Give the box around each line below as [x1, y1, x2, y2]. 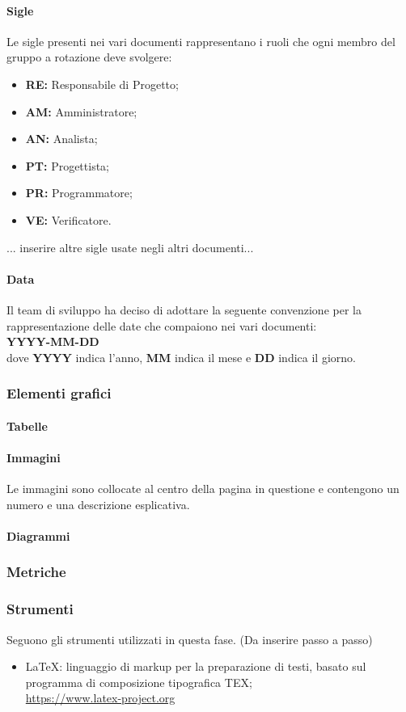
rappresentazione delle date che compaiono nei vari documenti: [6, 317, 317, 334]
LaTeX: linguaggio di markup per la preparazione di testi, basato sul [25, 658, 366, 675]
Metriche [6, 562, 66, 582]
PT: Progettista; [25, 157, 110, 174]
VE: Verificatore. [25, 211, 112, 228]
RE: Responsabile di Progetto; [25, 75, 179, 92]
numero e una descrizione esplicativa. [6, 495, 190, 512]
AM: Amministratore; [25, 103, 137, 120]
